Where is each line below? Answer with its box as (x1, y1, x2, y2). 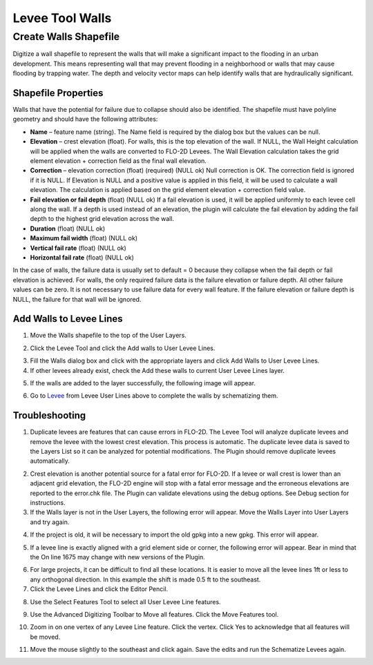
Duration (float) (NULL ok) (30, 224, 106, 233)
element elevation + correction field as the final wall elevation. (30, 157, 207, 165)
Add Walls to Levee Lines (12, 313, 123, 325)
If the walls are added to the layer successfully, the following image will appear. (30, 378, 256, 387)
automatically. (30, 456, 70, 465)
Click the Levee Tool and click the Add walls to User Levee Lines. (30, 344, 216, 352)
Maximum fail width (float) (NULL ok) (30, 234, 138, 242)
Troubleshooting (12, 409, 86, 421)
